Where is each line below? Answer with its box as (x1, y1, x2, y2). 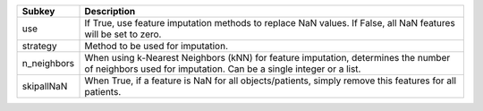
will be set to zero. (84, 28, 162, 40)
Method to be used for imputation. (84, 40, 228, 52)
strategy (21, 40, 57, 52)
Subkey (21, 5, 55, 17)
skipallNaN (21, 81, 68, 92)
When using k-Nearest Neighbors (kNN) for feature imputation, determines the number (84, 52, 451, 64)
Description (84, 5, 136, 17)
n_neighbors (21, 57, 75, 69)
